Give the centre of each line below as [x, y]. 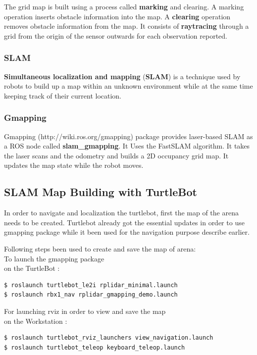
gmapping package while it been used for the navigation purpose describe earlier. [127, 232]
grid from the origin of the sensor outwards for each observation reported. [116, 35]
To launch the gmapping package [54, 258]
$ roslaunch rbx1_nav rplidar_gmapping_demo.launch [91, 295]
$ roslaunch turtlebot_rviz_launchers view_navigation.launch [109, 338]
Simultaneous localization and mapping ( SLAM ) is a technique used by [122, 76]
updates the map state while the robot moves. [74, 165]
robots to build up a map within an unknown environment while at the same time [128, 86]
